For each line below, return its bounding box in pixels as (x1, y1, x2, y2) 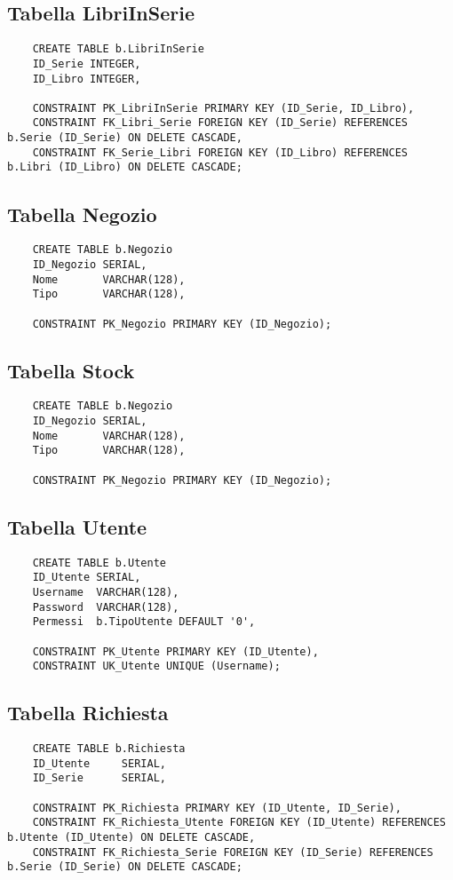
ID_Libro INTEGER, (32, 72, 141, 85)
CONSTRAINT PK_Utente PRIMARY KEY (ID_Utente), (32, 645, 319, 658)
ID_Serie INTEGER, (32, 57, 141, 70)
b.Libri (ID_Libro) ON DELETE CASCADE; (7, 161, 242, 174)
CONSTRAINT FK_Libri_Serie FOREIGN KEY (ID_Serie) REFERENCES (32, 116, 409, 130)
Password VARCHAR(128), (32, 600, 179, 614)
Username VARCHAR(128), (32, 585, 179, 599)
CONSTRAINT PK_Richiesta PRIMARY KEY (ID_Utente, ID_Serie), (32, 801, 401, 814)
